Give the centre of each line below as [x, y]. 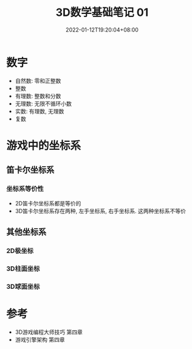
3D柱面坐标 [23, 269]
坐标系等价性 [25, 189]
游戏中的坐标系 [44, 145]
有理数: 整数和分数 [38, 96]
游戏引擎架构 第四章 [40, 339]
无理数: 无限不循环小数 [43, 104]
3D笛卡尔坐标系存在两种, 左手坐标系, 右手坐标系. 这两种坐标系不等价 [101, 211]
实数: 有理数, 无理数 [39, 111]
